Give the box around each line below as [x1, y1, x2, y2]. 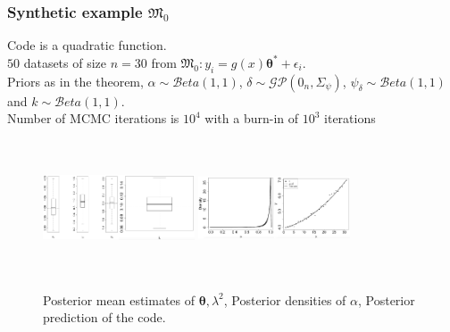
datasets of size [23, 53, 107, 71]
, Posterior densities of [223, 290, 346, 309]
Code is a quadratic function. [7, 36, 167, 54]
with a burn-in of [204, 109, 299, 128]
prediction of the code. [43, 308, 166, 327]
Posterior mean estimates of [43, 290, 196, 309]
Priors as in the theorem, [7, 71, 144, 90]
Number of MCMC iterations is [7, 109, 179, 128]
